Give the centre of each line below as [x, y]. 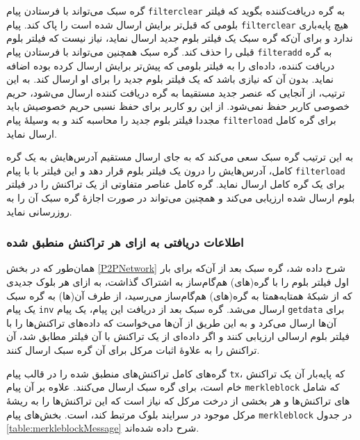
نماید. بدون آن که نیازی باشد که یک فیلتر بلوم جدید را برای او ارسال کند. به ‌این [170, 79]
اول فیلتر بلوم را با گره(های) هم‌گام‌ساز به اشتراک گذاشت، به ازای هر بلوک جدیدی [178, 282]
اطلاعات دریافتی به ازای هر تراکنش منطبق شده [125, 242]
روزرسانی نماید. [39, 211]
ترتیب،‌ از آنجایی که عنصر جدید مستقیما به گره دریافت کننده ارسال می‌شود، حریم [176, 92]
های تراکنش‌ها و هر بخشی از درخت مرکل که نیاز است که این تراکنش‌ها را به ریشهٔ [178, 400]
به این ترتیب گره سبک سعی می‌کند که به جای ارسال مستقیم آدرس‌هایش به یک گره [180, 157]
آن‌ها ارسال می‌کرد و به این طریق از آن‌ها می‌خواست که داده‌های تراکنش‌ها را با [171, 322]
